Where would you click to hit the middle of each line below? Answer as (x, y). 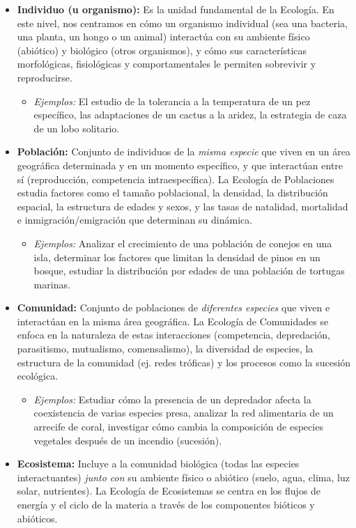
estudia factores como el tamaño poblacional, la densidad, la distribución (172, 193)
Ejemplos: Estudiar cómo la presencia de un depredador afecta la (172, 399)
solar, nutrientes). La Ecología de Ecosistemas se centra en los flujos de (169, 491)
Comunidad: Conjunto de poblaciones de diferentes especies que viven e (173, 308)
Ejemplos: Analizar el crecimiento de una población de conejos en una (183, 243)
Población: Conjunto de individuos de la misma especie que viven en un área (184, 152)
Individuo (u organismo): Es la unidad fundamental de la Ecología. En (176, 9)
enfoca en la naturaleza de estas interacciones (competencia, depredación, (173, 335)
